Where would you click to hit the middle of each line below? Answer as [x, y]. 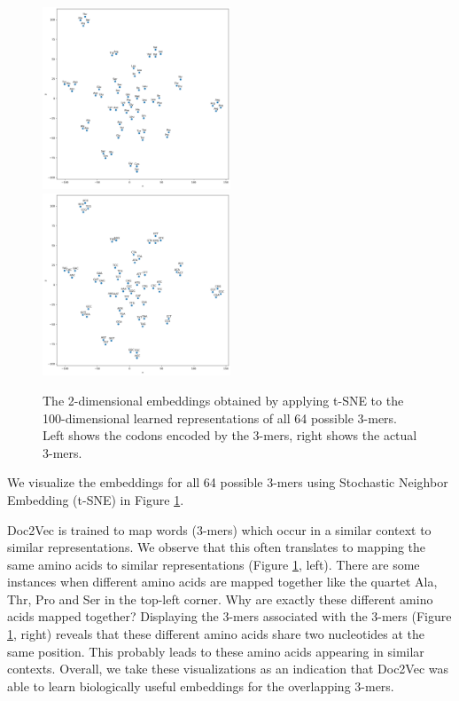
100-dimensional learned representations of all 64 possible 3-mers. [220, 417]
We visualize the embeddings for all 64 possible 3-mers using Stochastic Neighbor [228, 482]
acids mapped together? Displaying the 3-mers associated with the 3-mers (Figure [229, 616]
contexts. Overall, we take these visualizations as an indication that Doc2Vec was [228, 669]
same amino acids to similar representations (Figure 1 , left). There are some [214, 564]
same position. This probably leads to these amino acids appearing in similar [216, 651]
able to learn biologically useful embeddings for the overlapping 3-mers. [201, 685]
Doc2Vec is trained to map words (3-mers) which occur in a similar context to [219, 529]
